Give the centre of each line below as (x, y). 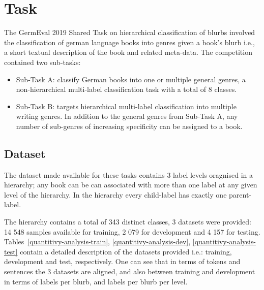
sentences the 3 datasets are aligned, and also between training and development (130, 271)
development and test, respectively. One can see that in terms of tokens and (122, 261)
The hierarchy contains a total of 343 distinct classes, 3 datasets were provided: (128, 222)
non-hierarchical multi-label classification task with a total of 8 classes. (126, 89)
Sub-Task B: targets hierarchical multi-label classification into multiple (126, 106)
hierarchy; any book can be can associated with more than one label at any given (131, 185)
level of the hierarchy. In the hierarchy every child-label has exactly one (115, 194)
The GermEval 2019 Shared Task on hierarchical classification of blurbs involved (130, 32)
